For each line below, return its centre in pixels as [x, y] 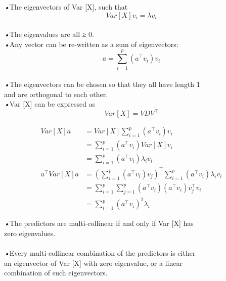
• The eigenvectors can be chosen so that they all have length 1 [102, 84]
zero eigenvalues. [30, 233]
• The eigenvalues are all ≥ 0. [49, 34]
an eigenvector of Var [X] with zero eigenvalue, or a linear [93, 263]
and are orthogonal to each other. [56, 94]
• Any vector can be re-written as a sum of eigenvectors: [91, 44]
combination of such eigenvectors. [56, 273]
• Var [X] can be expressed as [50, 104]
